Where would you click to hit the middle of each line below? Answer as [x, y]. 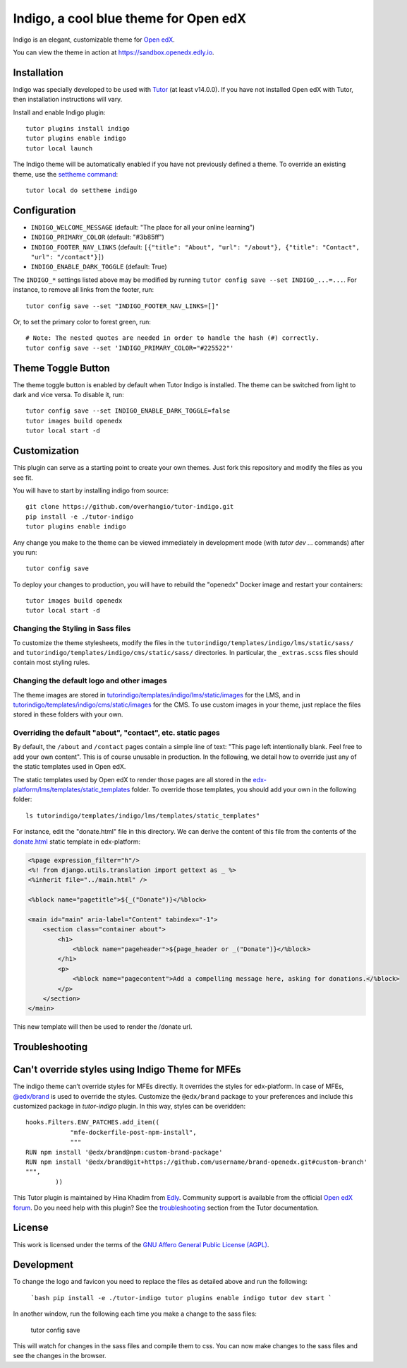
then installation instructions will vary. [68, 100]
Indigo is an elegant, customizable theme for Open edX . [94, 40]
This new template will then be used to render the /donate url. [103, 1027]
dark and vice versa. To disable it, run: [69, 395]
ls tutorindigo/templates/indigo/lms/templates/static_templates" [143, 815]
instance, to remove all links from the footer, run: [84, 290]
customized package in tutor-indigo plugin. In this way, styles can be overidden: [129, 1107]
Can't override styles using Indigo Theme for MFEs [127, 1069]
